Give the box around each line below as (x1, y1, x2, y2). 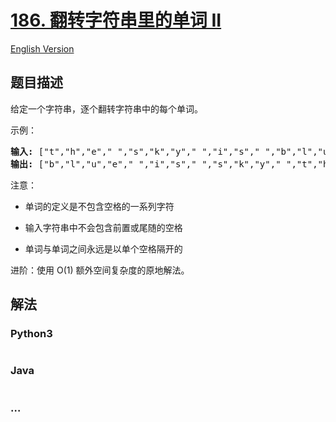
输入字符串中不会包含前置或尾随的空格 (24, 221, 183, 233)
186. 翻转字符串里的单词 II (10, 9, 222, 32)
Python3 (10, 327, 53, 341)
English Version (10, 42, 75, 55)
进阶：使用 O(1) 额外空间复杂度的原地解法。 (10, 264, 190, 276)
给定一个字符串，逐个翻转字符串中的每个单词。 (10, 102, 203, 115)
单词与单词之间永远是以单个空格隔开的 (24, 242, 183, 255)
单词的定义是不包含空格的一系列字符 (24, 200, 175, 212)
